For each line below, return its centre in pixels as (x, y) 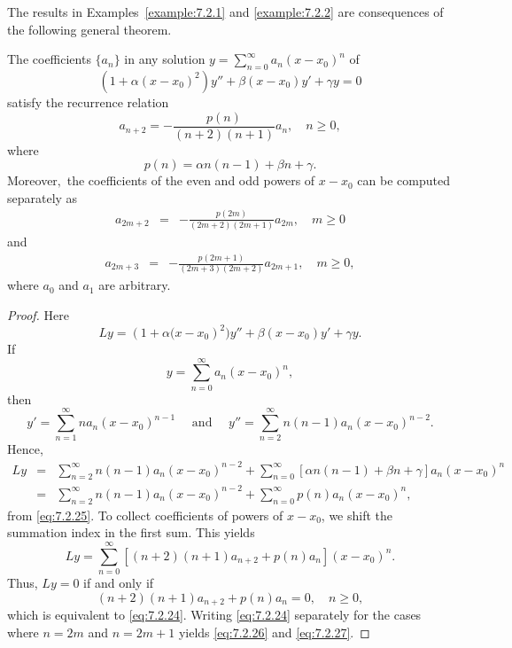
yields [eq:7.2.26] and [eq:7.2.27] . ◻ (274, 632)
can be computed (403, 180)
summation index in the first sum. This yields (131, 532)
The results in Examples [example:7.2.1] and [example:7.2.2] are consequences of (225, 12)
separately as (43, 197)
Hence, (25, 449)
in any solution (165, 59)
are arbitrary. (135, 285)
